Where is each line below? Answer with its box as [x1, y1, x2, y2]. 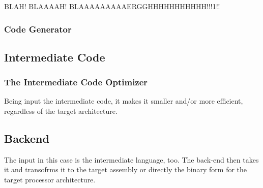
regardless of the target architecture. [4, 106, 118, 116]
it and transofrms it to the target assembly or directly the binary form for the [4, 164, 247, 175]
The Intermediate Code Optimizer [4, 76, 148, 88]
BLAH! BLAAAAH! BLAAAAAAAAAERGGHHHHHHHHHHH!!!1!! [4, 1, 220, 11]
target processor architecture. [4, 174, 96, 185]
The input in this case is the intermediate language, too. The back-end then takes [4, 154, 259, 165]
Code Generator [4, 22, 72, 35]
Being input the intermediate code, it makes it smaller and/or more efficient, [4, 96, 243, 106]
